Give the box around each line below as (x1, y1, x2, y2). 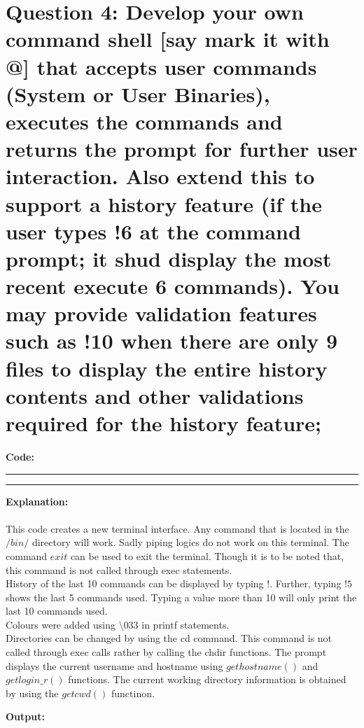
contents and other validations (6, 381, 304, 409)
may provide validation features (6, 299, 317, 328)
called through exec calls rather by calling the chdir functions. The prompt (6, 645, 327, 659)
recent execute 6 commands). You (6, 272, 339, 300)
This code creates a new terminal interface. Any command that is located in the (6, 521, 349, 535)
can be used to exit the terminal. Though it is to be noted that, (70, 548, 344, 563)
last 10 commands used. (6, 603, 108, 618)
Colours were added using (6, 617, 115, 631)
